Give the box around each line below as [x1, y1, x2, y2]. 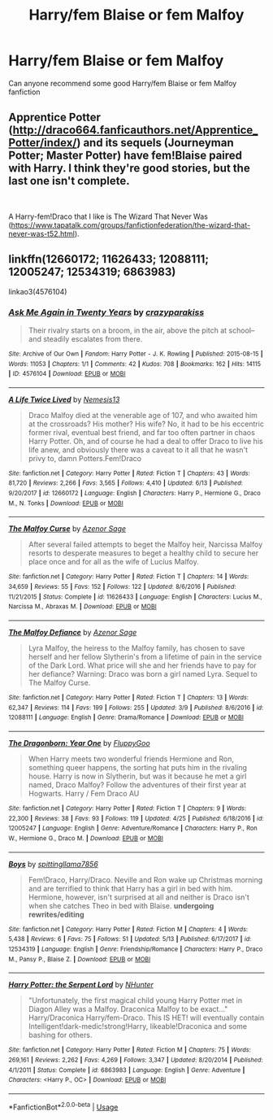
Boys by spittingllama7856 [8, 859, 99, 869]
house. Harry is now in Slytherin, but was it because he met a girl [28, 771, 247, 782]
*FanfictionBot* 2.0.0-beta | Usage [8, 1100, 119, 1112]
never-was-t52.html [8, 229, 76, 238]
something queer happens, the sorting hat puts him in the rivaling [28, 763, 248, 773]
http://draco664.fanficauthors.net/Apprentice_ [12, 124, 258, 137]
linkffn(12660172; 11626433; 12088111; [8, 252, 210, 266]
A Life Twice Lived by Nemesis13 [8, 394, 120, 404]
